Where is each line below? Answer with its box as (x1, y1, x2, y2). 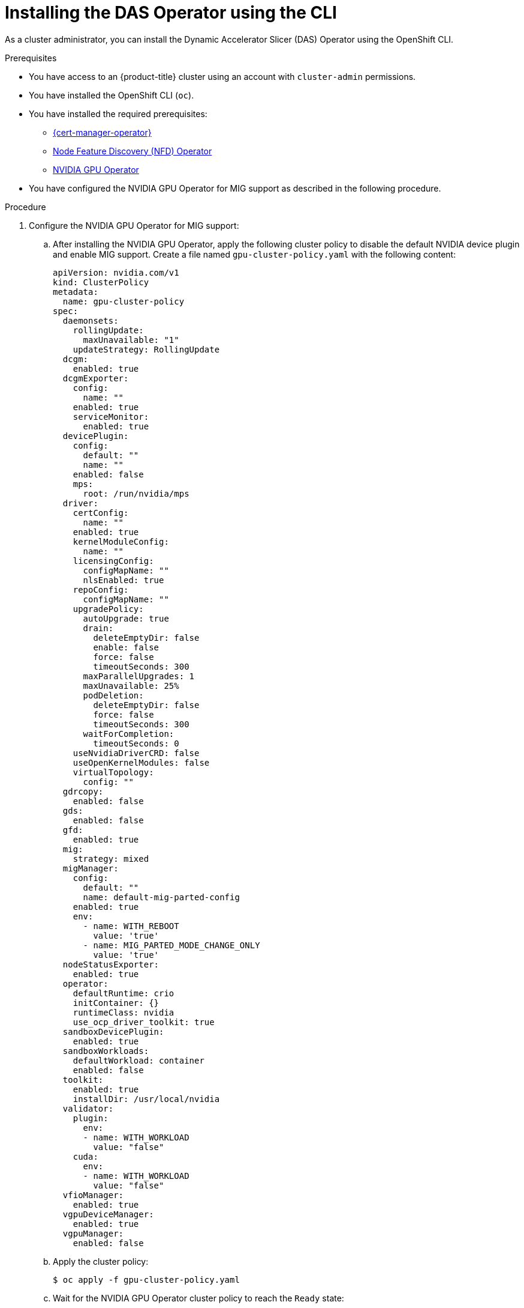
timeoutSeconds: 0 (93, 738, 179, 748)
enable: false (93, 642, 159, 652)
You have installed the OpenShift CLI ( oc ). (29, 89, 194, 100)
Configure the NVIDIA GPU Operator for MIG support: (29, 220, 239, 231)
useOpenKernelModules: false (73, 757, 210, 768)
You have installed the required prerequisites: (29, 108, 207, 119)
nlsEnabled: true (83, 575, 164, 585)
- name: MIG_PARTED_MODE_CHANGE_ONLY (83, 940, 260, 950)
